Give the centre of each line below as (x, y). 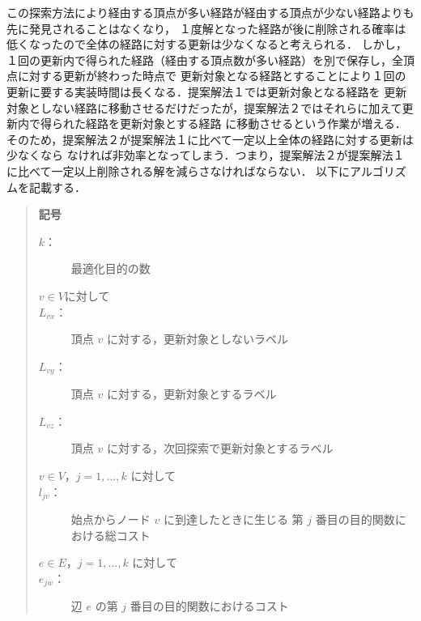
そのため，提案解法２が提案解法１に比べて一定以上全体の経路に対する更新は (210, 139)
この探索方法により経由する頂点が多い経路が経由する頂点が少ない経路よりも (210, 12)
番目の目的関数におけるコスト (209, 606)
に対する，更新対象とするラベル (191, 394)
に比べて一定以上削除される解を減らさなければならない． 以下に (179, 170)
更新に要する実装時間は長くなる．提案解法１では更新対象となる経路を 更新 (207, 91)
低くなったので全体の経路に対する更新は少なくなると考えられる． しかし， (207, 44)
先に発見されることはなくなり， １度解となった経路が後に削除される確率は (206, 28)
